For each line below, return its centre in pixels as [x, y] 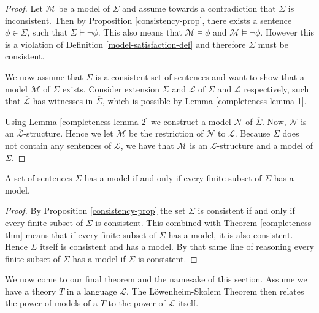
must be [273, 44]
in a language [92, 291]
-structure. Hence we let [68, 133]
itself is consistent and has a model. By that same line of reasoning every [177, 247]
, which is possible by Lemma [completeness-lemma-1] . [204, 101]
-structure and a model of [265, 145]
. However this [287, 32]
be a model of [84, 8]
